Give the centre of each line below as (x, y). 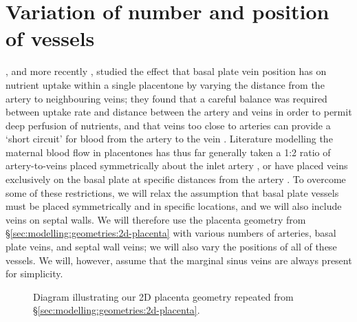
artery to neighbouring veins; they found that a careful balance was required (166, 98)
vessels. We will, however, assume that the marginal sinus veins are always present (179, 260)
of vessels (50, 38)
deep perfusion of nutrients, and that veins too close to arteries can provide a (168, 125)
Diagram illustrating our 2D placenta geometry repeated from (163, 296)
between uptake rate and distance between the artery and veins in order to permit (179, 112)
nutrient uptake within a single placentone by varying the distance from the (165, 84)
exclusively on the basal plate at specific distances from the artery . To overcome (176, 179)
